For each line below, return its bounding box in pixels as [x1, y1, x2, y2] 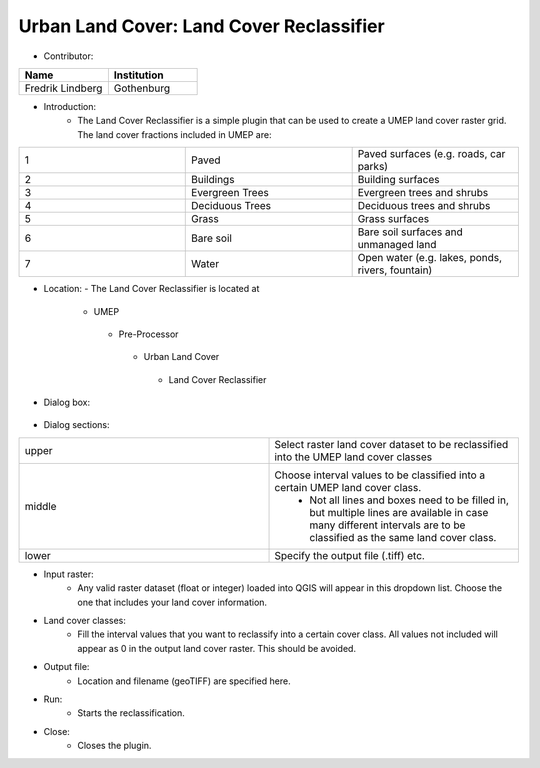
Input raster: [43, 568, 94, 580]
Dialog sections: [43, 419, 110, 431]
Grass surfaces [357, 212, 430, 226]
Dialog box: [43, 396, 90, 409]
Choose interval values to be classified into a [274, 468, 486, 482]
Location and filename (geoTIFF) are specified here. [77, 675, 291, 687]
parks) [357, 160, 389, 174]
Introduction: [43, 100, 97, 112]
